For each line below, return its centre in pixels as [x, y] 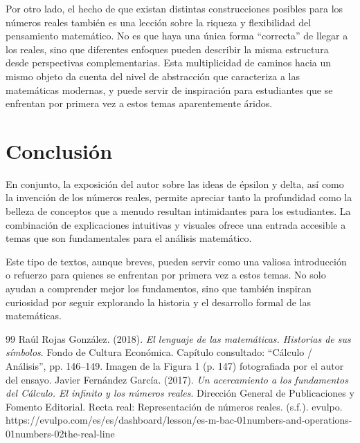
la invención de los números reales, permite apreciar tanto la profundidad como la [179, 197]
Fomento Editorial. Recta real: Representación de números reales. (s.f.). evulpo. [174, 406]
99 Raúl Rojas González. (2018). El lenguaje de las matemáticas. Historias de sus [178, 338]
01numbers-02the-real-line [60, 433]
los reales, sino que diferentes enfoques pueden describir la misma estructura [167, 49]
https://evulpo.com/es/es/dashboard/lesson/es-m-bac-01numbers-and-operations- [179, 420]
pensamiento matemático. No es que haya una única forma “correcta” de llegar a [177, 36]
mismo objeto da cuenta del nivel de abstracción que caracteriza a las [153, 76]
